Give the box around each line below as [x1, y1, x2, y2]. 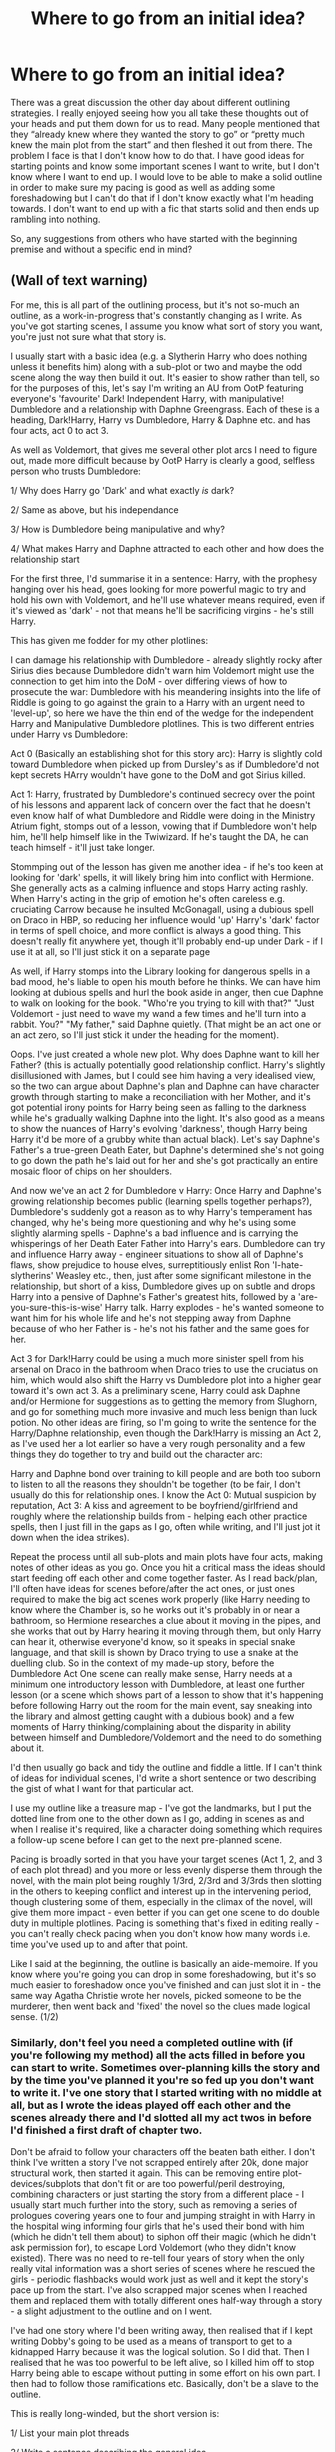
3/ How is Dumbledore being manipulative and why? [10, 523, 225, 535]
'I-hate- [271, 1258, 304, 1271]
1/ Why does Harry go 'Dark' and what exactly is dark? [10, 484, 235, 496]
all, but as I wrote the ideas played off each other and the [10, 2098, 292, 2112]
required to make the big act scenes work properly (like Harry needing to [10, 1593, 311, 1605]
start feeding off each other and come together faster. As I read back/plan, [10, 1572, 318, 1584]
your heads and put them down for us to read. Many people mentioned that [10, 117, 320, 129]
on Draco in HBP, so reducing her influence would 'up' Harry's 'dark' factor [10, 913, 320, 926]
